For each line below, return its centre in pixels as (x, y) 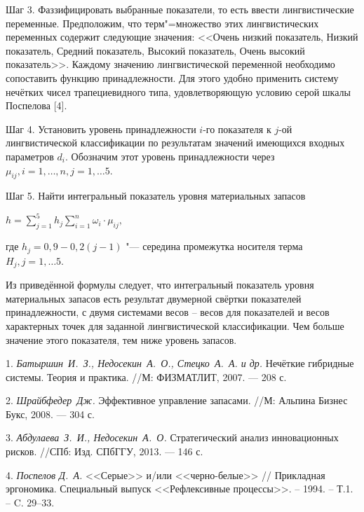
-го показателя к (237, 129)
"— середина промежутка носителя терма (214, 246)
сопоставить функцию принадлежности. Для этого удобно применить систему (172, 77)
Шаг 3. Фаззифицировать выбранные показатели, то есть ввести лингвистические (180, 9)
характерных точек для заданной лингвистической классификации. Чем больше (175, 325)
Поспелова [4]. (36, 105)
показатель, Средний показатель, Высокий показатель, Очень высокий (155, 50)
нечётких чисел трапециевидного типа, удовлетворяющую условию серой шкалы (178, 91)
